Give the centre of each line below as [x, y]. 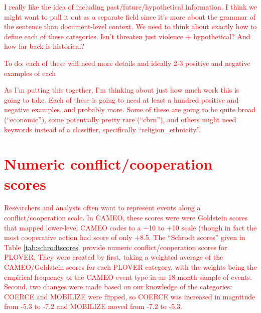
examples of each [30, 73]
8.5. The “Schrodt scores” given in [192, 237]
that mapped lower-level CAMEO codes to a [73, 227]
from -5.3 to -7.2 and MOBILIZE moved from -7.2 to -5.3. [93, 306]
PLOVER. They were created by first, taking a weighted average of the [114, 257]
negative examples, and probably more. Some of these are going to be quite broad [130, 109]
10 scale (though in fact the [214, 227]
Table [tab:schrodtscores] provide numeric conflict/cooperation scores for [116, 247]
